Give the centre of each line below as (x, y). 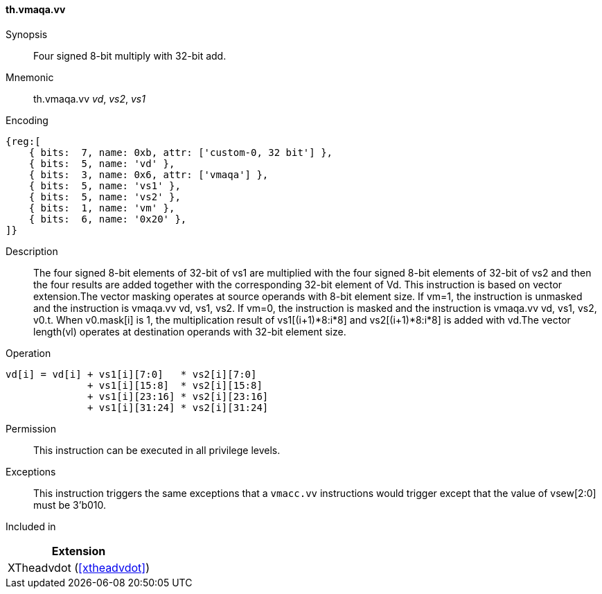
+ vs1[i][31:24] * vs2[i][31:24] (178, 407)
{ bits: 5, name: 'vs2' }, (105, 196)
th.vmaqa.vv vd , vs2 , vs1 (89, 98)
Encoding (27, 120)
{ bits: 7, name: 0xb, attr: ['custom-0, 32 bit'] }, (181, 152)
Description (32, 251)
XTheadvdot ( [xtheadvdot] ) (79, 567)
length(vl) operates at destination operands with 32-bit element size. (190, 331)
